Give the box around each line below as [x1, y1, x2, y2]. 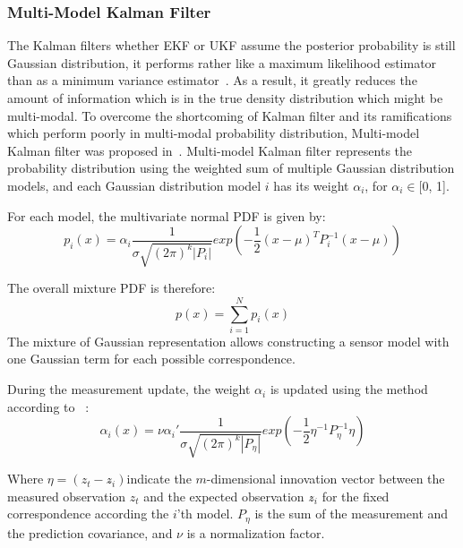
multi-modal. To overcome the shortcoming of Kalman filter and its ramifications [7, 106, 452, 124]
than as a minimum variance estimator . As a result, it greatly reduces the [7, 71, 417, 90]
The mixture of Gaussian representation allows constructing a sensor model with [7, 331, 450, 350]
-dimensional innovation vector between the [206, 469, 445, 488]
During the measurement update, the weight [7, 380, 251, 398]
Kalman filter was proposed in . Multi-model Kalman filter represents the [7, 141, 413, 159]
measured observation [7, 486, 126, 505]
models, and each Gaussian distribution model [7, 176, 262, 194]
